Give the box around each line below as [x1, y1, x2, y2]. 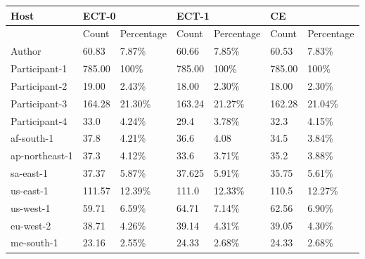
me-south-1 [11, 235, 58, 250]
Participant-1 [11, 61, 68, 76]
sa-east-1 [11, 166, 49, 180]
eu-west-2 [11, 218, 51, 232]
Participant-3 [11, 95, 68, 110]
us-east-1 [11, 182, 49, 197]
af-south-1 [11, 131, 54, 145]
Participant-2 [11, 78, 68, 93]
